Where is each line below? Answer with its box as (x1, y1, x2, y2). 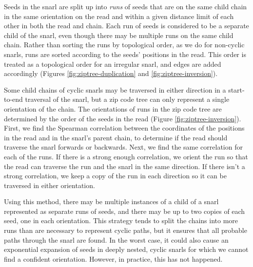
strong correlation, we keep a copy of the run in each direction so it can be (4, 171, 227, 181)
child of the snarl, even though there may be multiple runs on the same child (4, 30, 234, 40)
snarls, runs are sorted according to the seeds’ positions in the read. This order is (4, 49, 246, 59)
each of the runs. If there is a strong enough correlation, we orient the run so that (4, 151, 248, 161)
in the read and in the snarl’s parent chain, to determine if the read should (4, 132, 228, 142)
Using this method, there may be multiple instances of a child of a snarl (4, 196, 219, 207)
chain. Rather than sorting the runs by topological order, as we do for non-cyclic (4, 39, 245, 50)
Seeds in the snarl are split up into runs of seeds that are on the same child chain (4, 1, 247, 11)
